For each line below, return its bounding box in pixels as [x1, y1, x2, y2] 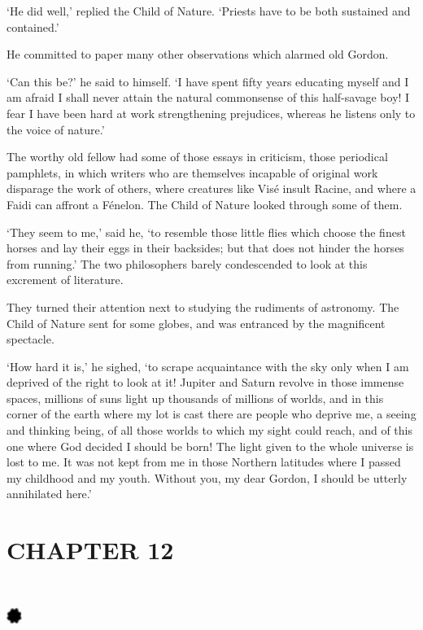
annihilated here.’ [7, 485, 92, 502]
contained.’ [7, 18, 59, 35]
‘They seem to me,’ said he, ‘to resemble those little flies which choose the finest [7, 223, 406, 240]
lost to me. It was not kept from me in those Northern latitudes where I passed [7, 453, 401, 470]
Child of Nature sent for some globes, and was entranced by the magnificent [7, 314, 386, 331]
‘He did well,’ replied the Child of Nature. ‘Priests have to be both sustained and [7, 2, 411, 19]
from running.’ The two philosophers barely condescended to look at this [7, 255, 368, 272]
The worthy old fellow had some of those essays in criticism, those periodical [7, 148, 388, 165]
